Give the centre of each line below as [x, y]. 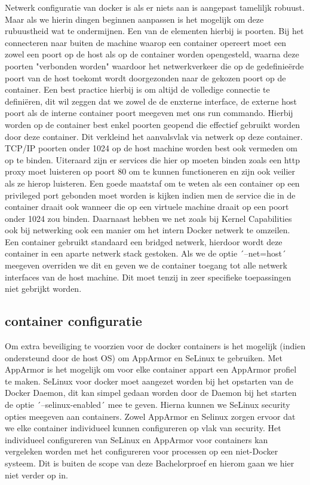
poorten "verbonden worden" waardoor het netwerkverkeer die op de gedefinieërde [154, 65]
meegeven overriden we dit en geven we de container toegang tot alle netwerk [146, 265]
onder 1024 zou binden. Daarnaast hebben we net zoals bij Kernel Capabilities [148, 218]
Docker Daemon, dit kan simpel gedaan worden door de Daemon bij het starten [151, 393]
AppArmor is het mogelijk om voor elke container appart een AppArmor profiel [151, 369]
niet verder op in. [36, 475]
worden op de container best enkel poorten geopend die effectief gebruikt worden [153, 124]
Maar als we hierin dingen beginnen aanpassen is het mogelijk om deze [134, 19]
